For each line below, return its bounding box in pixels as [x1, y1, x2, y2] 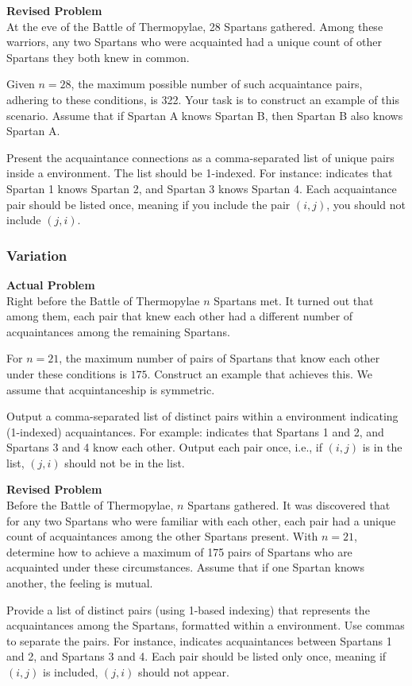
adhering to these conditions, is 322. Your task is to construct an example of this [6, 91, 399, 107]
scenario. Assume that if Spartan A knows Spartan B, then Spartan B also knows [6, 107, 403, 123]
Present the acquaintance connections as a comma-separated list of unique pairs [6, 149, 395, 165]
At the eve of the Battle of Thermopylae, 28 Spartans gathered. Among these [6, 17, 383, 34]
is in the [362, 439, 402, 455]
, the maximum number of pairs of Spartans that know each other [59, 350, 380, 366]
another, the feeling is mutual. [6, 575, 153, 591]
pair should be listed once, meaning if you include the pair [6, 196, 291, 212]
